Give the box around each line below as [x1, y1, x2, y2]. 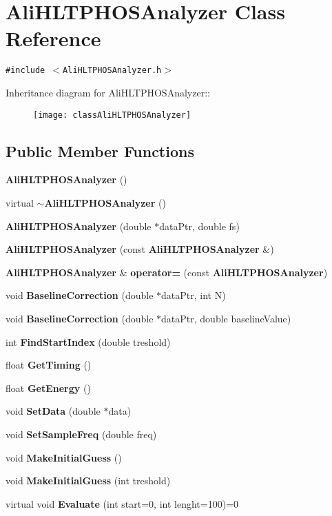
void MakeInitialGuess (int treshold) [6, 473, 171, 488]
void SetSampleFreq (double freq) [6, 426, 157, 441]
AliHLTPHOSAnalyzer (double [6, 218, 152, 233]
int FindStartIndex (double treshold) [6, 334, 171, 349]
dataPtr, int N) [161, 288, 226, 302]
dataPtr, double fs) [159, 218, 240, 233]
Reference [6, 24, 101, 52]
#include [6, 65, 45, 76]
